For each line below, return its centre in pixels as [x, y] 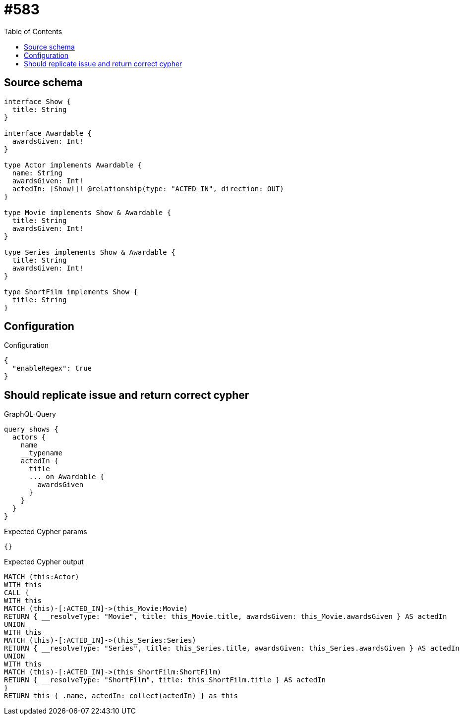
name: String [37, 173]
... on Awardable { [67, 477]
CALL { [17, 593]
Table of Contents [33, 31]
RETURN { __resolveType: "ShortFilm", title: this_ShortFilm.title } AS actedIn [165, 680]
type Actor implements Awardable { [73, 165]
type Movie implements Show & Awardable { [88, 212]
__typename [42, 453]
